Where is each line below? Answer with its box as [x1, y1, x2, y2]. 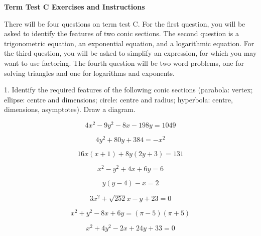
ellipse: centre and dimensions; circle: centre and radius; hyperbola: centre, [4, 94, 233, 104]
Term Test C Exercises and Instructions [4, 2, 145, 12]
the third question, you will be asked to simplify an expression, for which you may [4, 48, 257, 58]
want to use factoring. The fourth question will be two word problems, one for [4, 57, 244, 68]
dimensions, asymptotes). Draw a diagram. [4, 104, 136, 114]
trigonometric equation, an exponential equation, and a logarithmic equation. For [4, 38, 254, 48]
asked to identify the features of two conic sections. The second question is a [4, 28, 239, 39]
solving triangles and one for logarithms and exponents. [4, 67, 175, 78]
